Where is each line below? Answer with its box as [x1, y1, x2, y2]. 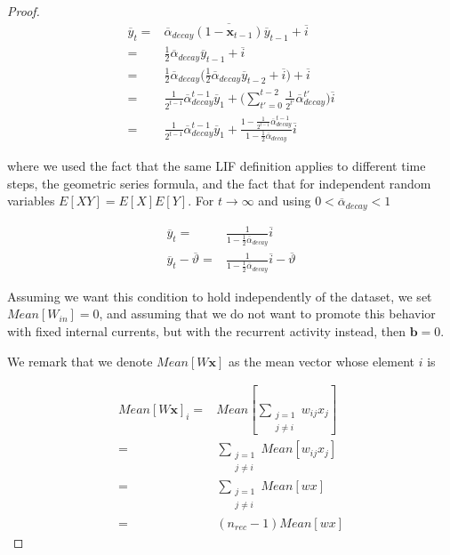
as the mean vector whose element [229, 351, 415, 370]
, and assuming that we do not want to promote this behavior [99, 304, 436, 323]
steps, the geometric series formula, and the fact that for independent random [7, 173, 431, 192]
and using [258, 191, 311, 210]
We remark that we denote [7, 351, 153, 370]
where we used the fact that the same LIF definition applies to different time [7, 157, 426, 175]
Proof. [7, 2, 40, 20]
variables [7, 191, 55, 210]
